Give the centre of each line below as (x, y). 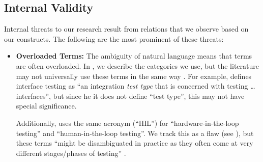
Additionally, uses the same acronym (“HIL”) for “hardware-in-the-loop (127, 123)
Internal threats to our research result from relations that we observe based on (126, 29)
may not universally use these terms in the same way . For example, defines (134, 76)
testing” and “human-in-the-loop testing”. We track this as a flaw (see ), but (135, 133)
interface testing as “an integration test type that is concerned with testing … (136, 86)
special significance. (46, 106)
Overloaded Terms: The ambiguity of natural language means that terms (134, 56)
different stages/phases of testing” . (71, 153)
